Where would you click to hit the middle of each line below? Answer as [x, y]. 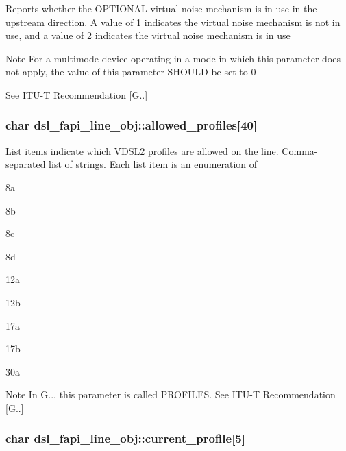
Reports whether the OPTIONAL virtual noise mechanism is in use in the [161, 8]
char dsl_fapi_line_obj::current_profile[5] [125, 438]
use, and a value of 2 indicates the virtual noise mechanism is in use [148, 35]
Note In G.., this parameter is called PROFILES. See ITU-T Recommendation [171, 394]
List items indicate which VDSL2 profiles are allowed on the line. [142, 150]
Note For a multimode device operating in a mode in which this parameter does [173, 58]
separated [26, 164]
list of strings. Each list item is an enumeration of [153, 164]
